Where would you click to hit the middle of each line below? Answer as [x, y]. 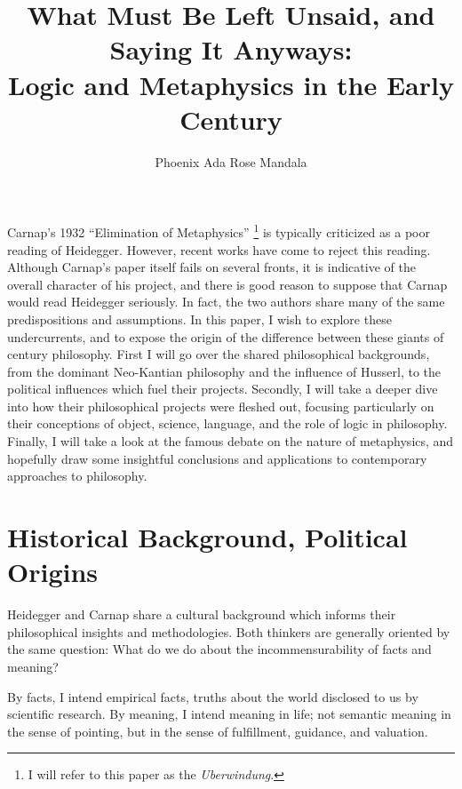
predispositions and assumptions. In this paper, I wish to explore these [199, 319]
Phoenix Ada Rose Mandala [231, 161]
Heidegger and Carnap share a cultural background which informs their [202, 614]
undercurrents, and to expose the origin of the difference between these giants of [226, 336]
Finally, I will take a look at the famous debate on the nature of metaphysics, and [231, 441]
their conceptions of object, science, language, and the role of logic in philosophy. [227, 423]
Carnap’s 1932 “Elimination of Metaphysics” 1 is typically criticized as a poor [219, 231]
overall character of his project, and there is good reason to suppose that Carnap [227, 284]
